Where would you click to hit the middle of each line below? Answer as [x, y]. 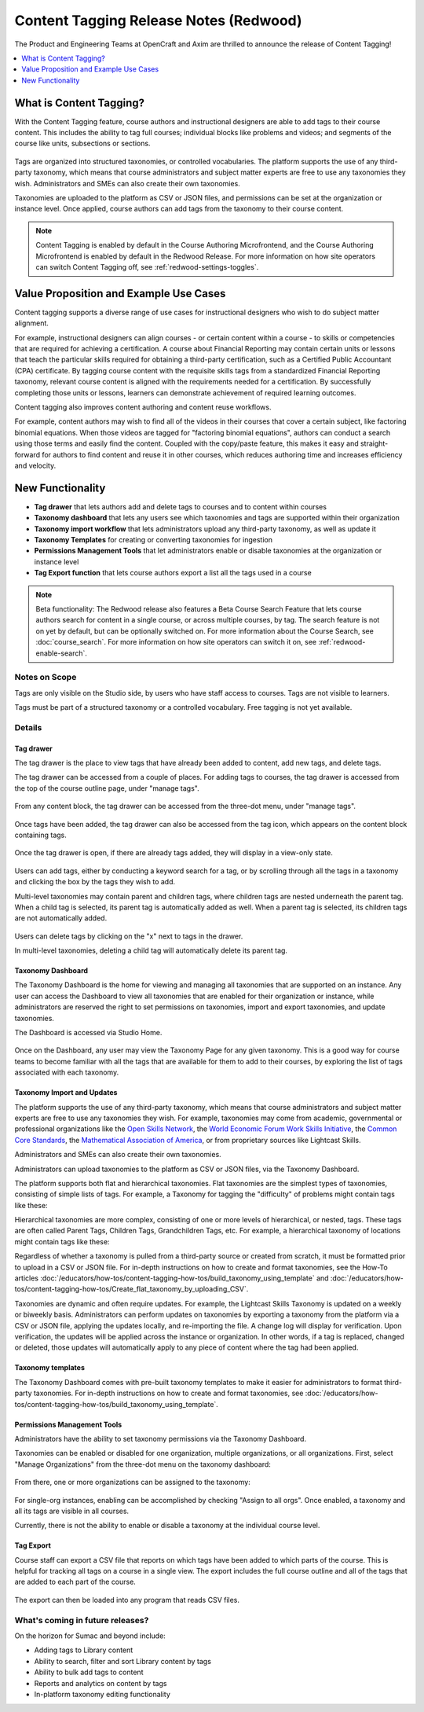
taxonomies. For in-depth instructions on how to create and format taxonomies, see [168, 1393]
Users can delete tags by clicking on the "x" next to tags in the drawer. [129, 936]
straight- [374, 443]
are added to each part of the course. [75, 1582]
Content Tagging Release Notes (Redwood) [158, 20]
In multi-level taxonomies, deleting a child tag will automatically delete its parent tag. [151, 950]
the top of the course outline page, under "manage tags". [107, 788]
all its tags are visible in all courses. [72, 1511]
